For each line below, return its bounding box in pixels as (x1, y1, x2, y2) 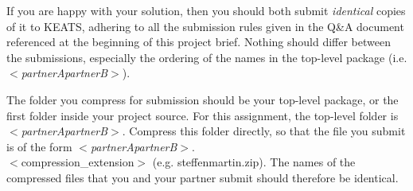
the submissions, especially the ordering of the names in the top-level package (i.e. (6, 49, 407, 65)
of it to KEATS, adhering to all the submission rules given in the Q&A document (6, 18, 404, 34)
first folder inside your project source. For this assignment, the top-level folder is (6, 107, 399, 123)
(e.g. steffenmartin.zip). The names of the (152, 154, 356, 170)
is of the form (6, 138, 72, 154)
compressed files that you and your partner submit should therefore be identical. (6, 169, 399, 185)
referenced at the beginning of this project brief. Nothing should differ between (6, 33, 391, 50)
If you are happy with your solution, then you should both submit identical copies (6, 2, 406, 18)
